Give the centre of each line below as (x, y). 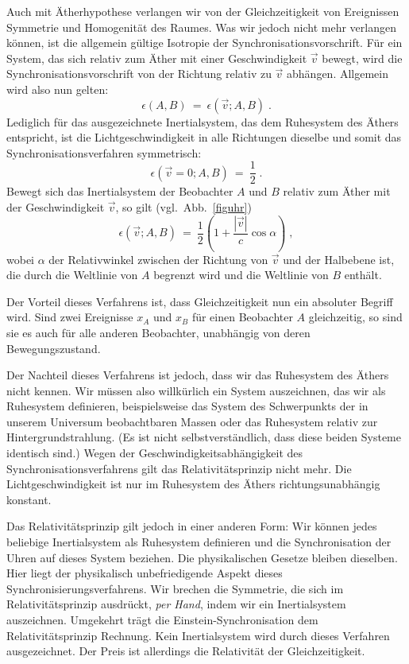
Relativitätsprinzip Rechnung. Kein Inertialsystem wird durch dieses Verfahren (198, 635)
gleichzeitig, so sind (355, 317)
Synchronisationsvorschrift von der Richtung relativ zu (139, 74)
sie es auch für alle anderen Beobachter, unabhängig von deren (158, 332)
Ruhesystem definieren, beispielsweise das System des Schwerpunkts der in (187, 406)
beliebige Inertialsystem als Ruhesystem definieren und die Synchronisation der (199, 542)
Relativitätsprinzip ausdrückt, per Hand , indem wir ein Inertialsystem (176, 604)
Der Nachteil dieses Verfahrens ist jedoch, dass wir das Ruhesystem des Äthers (198, 375)
